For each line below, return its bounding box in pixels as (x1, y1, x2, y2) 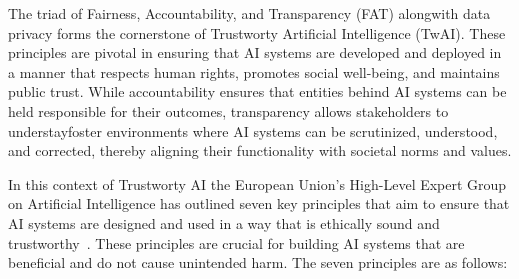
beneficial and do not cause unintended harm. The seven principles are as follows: (8, 252, 508, 273)
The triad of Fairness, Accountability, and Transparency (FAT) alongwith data (8, 3, 491, 23)
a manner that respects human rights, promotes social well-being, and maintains (8, 61, 500, 82)
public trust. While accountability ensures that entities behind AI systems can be (8, 81, 507, 102)
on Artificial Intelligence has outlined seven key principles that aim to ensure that (8, 193, 510, 214)
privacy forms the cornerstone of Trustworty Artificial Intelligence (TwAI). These (8, 22, 506, 43)
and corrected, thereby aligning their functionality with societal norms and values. (8, 140, 512, 161)
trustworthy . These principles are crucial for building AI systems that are (8, 232, 465, 253)
